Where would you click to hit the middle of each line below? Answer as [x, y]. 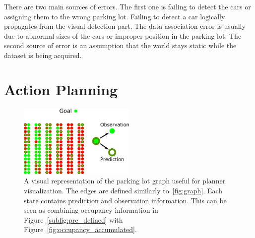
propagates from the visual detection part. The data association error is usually [125, 26]
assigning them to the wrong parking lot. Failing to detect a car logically [115, 16]
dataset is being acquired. [43, 55]
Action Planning [61, 89]
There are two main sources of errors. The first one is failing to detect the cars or [127, 6]
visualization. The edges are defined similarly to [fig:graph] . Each [123, 190]
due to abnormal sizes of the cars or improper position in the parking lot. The [123, 35]
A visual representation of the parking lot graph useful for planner [125, 181]
